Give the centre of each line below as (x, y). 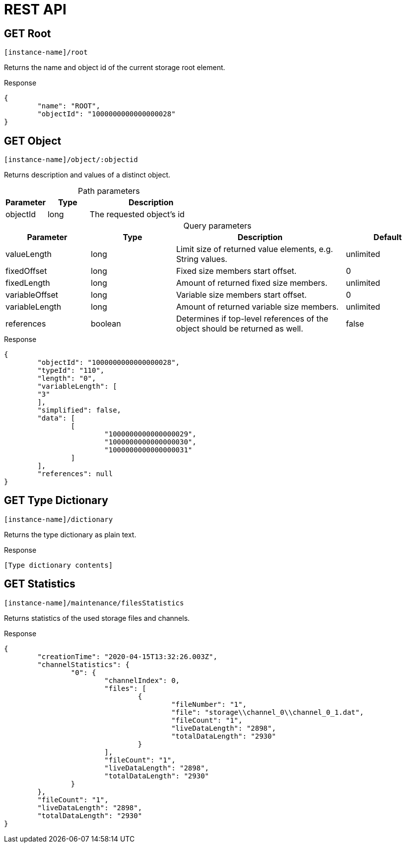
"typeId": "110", (71, 371)
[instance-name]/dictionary (59, 519)
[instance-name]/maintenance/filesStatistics (94, 603)
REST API (35, 9)
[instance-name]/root (46, 52)
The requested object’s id (137, 214)
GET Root (28, 33)
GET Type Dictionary (56, 501)
